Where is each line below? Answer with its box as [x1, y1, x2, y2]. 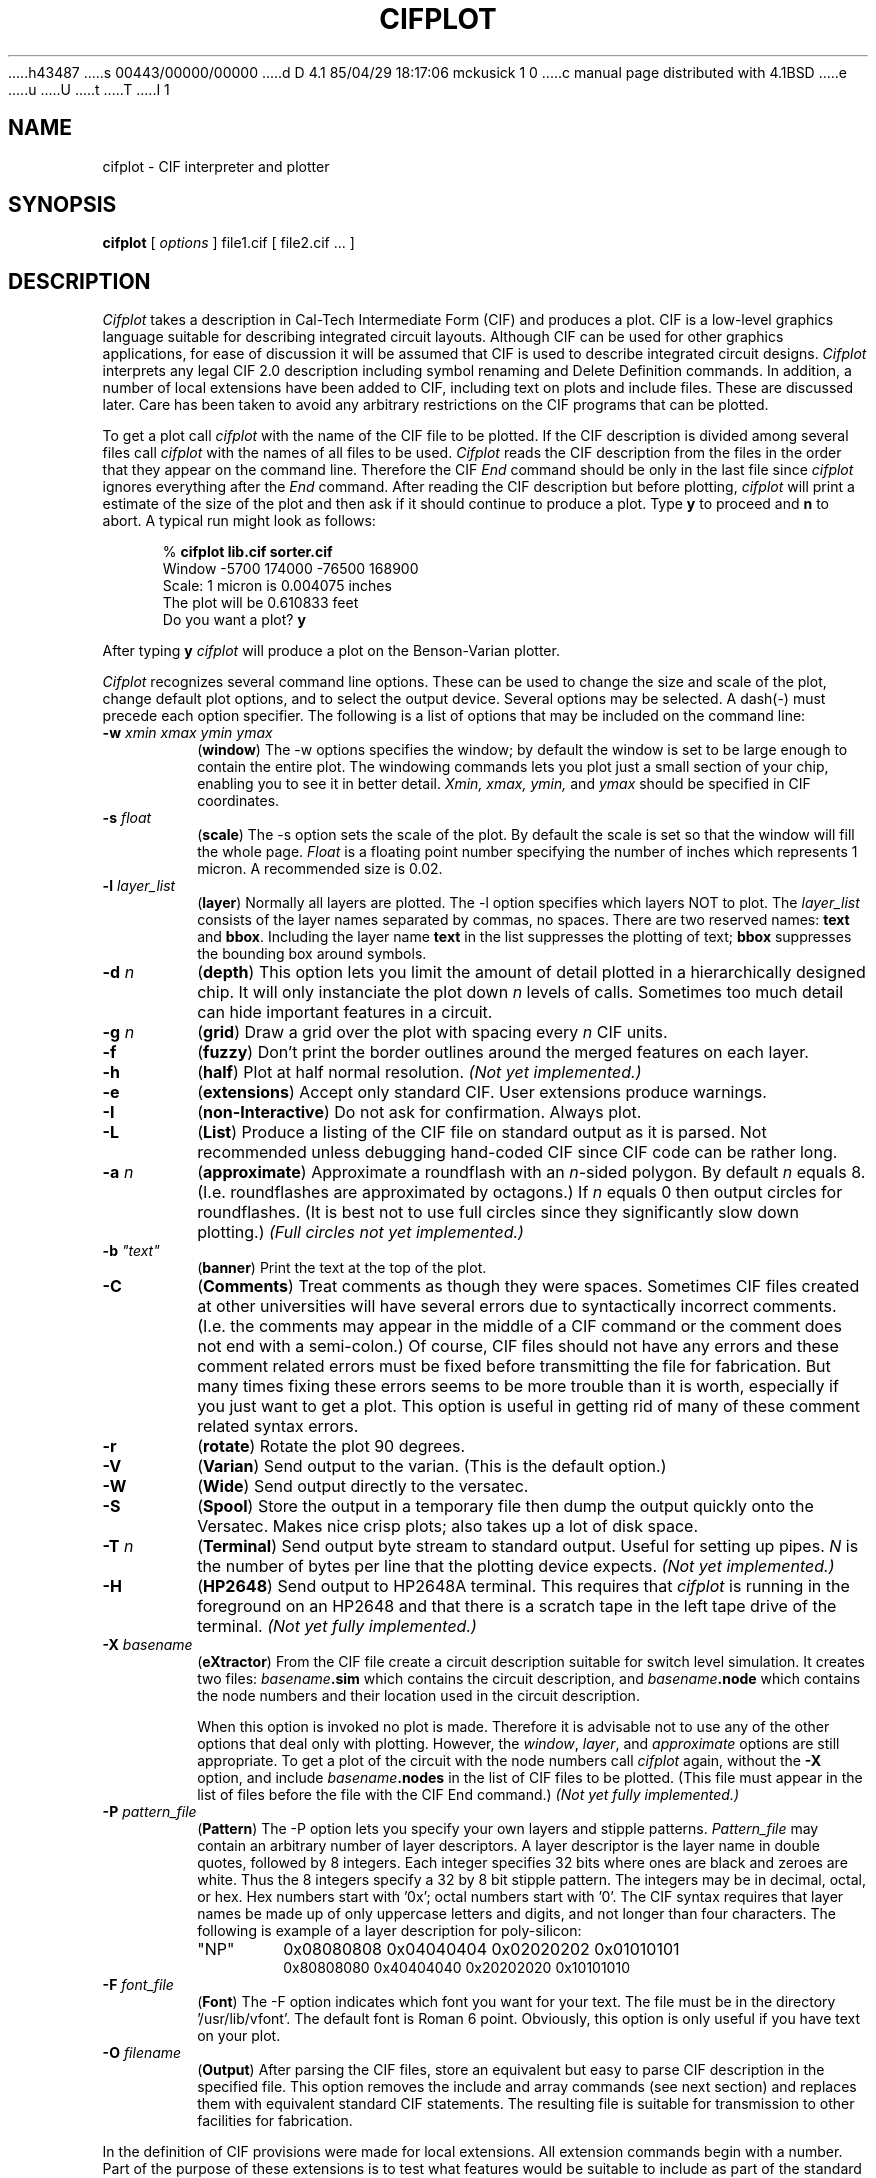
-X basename [102, 1636, 193, 1654]
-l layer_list [102, 877, 176, 895]
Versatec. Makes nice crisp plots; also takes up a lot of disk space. [197, 1516, 699, 1537]
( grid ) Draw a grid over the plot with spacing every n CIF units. [197, 1022, 668, 1043]
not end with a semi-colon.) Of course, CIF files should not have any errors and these [197, 1336, 839, 1357]
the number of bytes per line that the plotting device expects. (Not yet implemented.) [197, 1556, 835, 1577]
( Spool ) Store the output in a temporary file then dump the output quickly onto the [197, 1496, 814, 1517]
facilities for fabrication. [197, 2112, 353, 2130]
